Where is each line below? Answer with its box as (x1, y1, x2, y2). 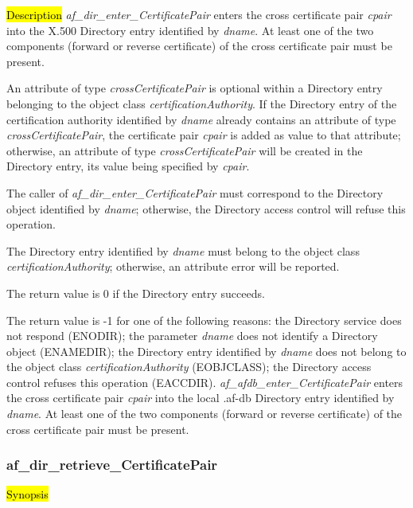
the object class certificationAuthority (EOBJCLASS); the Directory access (6, 358, 372, 375)
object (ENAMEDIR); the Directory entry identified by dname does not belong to (6, 342, 407, 359)
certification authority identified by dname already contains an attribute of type (6, 111, 396, 127)
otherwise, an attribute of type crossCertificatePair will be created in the (6, 142, 363, 158)
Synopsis (6, 486, 49, 502)
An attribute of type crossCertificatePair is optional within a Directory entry (6, 80, 383, 96)
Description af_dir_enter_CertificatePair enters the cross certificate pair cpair (6, 6, 392, 22)
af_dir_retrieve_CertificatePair (6, 455, 218, 475)
